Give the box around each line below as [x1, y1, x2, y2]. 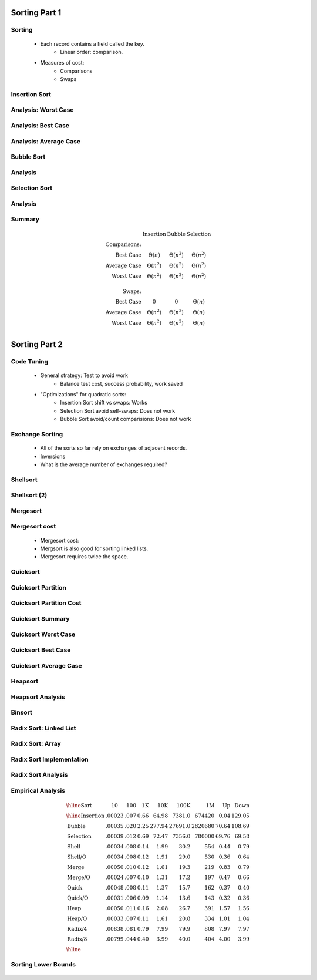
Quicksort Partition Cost [11, 599, 82, 607]
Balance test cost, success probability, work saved [60, 380, 183, 387]
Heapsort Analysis [11, 693, 66, 701]
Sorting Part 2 [11, 339, 63, 349]
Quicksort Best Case [11, 646, 71, 654]
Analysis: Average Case [11, 137, 81, 145]
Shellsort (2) [11, 491, 48, 499]
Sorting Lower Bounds [11, 960, 76, 968]
